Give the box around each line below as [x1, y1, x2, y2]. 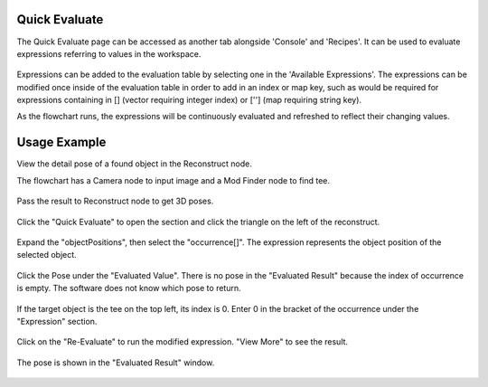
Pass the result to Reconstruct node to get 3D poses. [16, 195, 214, 207]
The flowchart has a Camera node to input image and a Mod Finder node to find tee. [16, 175, 330, 185]
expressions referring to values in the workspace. [16, 48, 202, 59]
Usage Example [16, 135, 107, 150]
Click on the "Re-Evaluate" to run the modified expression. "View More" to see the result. [16, 336, 348, 347]
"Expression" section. [16, 316, 98, 326]
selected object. [16, 250, 77, 260]
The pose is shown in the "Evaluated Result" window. [16, 357, 215, 368]
